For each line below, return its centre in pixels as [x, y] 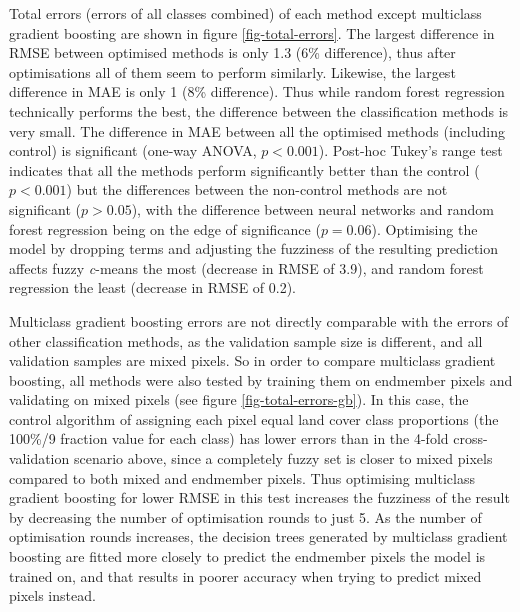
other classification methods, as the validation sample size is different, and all [246, 340]
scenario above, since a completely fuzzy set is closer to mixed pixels [283, 458]
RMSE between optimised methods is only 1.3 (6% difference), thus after [232, 52]
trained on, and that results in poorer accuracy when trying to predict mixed [245, 575]
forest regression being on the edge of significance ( [165, 228]
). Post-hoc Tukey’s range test [410, 150]
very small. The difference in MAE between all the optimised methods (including [257, 130]
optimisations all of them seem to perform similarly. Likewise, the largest [232, 71]
